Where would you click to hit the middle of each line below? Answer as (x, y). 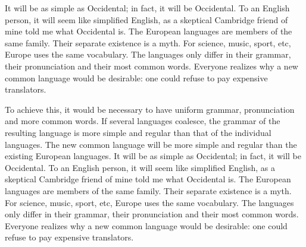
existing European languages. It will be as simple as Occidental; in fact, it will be (153, 156)
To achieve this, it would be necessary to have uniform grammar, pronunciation (150, 109)
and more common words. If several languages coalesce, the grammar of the (143, 121)
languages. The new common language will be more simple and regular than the (151, 144)
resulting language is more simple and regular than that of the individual (138, 132)
